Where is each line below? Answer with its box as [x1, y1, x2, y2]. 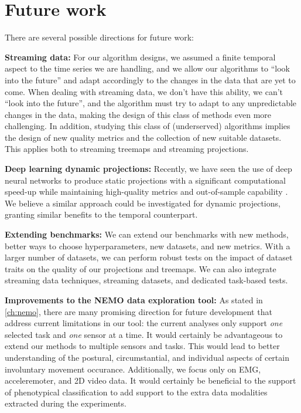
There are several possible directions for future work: [5, 31, 194, 43]
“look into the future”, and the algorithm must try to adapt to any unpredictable [5, 97, 297, 109]
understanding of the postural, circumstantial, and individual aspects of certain [5, 351, 289, 363]
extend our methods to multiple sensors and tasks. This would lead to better [5, 340, 280, 352]
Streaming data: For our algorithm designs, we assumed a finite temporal [5, 50, 276, 63]
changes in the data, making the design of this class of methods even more [5, 108, 272, 120]
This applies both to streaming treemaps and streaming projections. [5, 143, 249, 155]
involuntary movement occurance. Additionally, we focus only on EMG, [5, 363, 261, 375]
